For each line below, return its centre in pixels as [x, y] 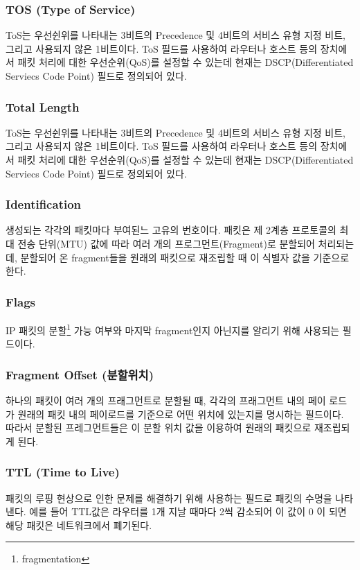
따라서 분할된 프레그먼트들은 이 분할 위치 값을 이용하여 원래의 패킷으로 [159, 427]
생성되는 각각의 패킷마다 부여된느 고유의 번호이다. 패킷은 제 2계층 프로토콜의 [171, 230]
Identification [44, 204]
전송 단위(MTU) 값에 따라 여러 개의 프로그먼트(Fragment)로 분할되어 [166, 243]
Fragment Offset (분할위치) [80, 374]
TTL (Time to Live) [63, 472]
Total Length [43, 106]
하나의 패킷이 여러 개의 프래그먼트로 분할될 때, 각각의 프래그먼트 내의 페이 [166, 400]
